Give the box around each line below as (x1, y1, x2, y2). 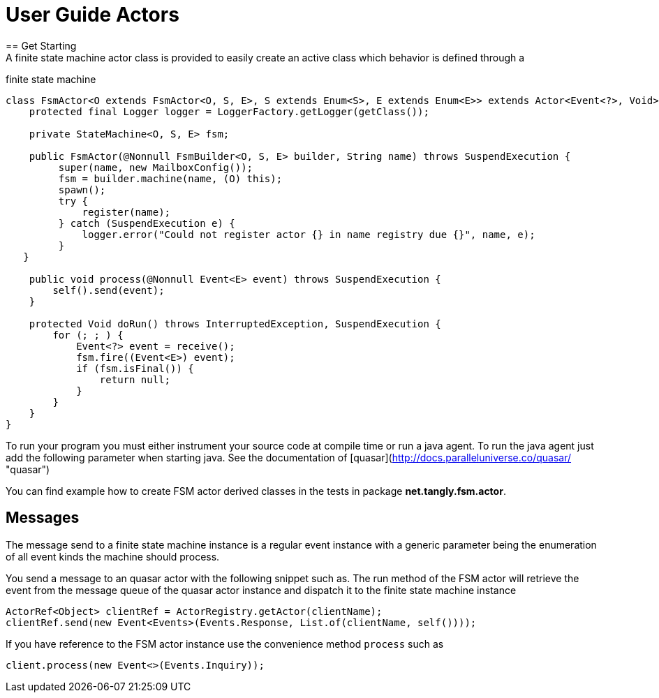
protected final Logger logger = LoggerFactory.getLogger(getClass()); (29, 105, 429, 117)
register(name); (82, 206, 171, 218)
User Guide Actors (6, 3, 179, 27)
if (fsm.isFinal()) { (76, 362, 194, 374)
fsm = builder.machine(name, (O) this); (58, 172, 283, 184)
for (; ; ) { (52, 329, 124, 341)
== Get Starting (6, 39, 77, 52)
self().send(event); (52, 284, 165, 296)
